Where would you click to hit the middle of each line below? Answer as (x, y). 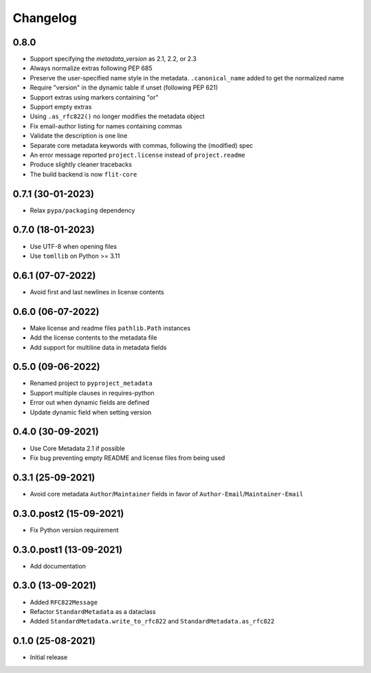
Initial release (49, 657)
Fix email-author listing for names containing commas (106, 126)
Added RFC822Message (64, 602)
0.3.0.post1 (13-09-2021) (68, 550)
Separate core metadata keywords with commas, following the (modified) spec (142, 145)
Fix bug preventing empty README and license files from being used (127, 458)
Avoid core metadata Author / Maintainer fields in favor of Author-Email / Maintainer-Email (167, 494)
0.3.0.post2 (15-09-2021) (68, 513)
